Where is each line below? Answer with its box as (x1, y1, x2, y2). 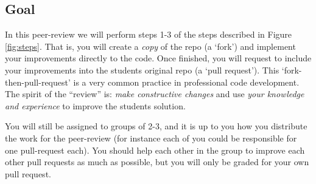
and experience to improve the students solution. (5, 99, 186, 112)
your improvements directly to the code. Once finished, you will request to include (5, 52, 312, 64)
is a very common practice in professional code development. (73, 75, 300, 88)
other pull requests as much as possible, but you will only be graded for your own (5, 155, 309, 168)
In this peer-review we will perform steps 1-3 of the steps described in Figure (5, 28, 292, 41)
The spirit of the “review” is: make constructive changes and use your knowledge (5, 87, 304, 100)
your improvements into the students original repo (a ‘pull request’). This (5, 63, 279, 76)
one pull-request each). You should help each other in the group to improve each (5, 143, 305, 156)
